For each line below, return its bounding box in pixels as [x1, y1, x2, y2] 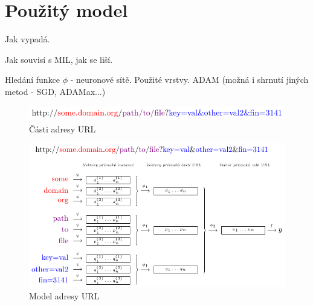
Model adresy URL [29, 289, 100, 302]
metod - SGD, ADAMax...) [5, 85, 106, 97]
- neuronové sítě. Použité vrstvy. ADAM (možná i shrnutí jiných [70, 73, 309, 86]
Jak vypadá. [5, 33, 50, 45]
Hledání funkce [5, 73, 60, 86]
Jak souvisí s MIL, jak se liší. [5, 53, 113, 65]
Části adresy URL [29, 122, 96, 135]
